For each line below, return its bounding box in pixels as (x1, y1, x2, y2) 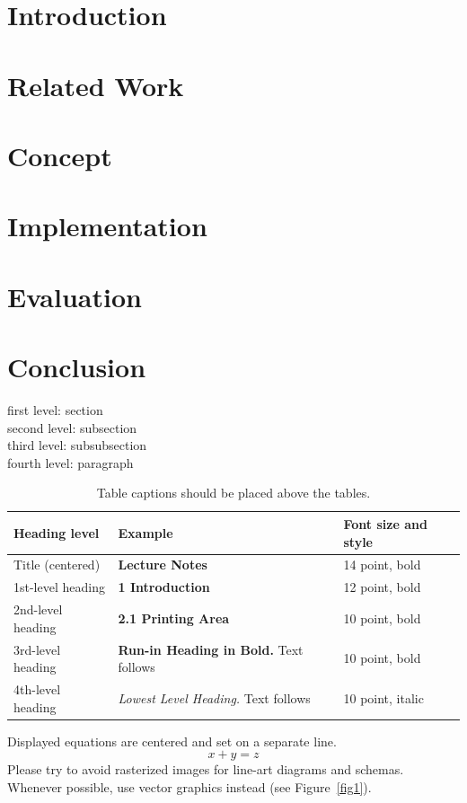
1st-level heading (13, 578, 105, 596)
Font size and (343, 514, 427, 533)
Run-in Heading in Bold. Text (118, 640, 304, 658)
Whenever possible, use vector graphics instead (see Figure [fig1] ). (7, 777, 372, 796)
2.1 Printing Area (118, 608, 230, 627)
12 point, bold (343, 578, 421, 596)
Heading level (13, 523, 100, 542)
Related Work (7, 66, 184, 103)
